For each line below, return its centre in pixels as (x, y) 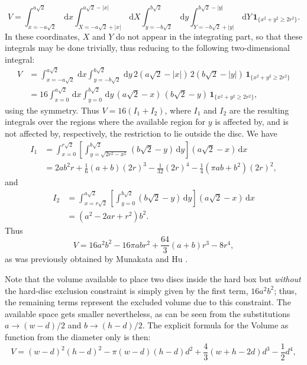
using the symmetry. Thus (52, 110)
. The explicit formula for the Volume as (215, 325)
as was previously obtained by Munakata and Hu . (96, 259)
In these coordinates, (42, 36)
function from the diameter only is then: (78, 337)
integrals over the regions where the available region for (105, 122)
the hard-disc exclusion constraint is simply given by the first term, (127, 290)
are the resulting (259, 110)
